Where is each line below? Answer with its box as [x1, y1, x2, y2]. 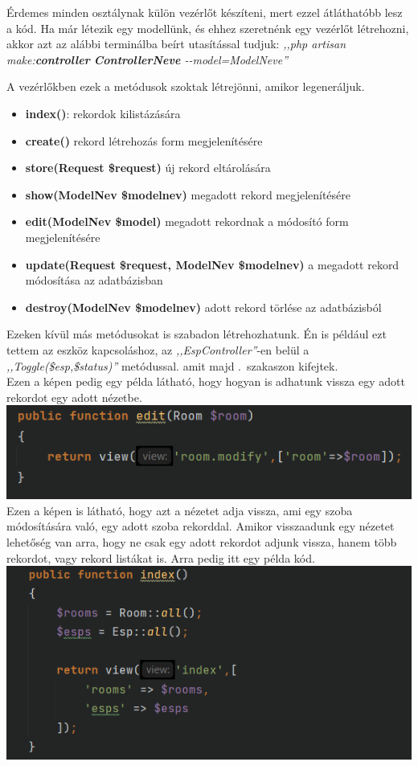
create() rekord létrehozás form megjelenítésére [25, 132, 263, 149]
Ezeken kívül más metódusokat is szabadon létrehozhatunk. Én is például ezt [6, 326, 387, 342]
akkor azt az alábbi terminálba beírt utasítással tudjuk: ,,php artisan [6, 35, 346, 52]
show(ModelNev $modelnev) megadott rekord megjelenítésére [25, 186, 351, 203]
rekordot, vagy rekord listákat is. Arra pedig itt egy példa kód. [6, 549, 315, 566]
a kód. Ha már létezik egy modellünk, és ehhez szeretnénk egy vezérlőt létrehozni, [6, 19, 409, 36]
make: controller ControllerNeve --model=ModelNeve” [6, 51, 289, 68]
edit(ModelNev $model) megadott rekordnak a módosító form [25, 213, 349, 230]
